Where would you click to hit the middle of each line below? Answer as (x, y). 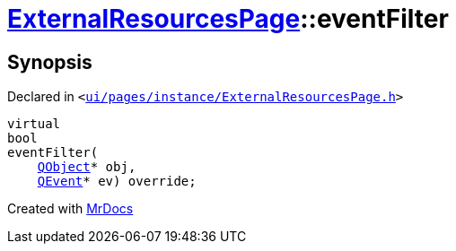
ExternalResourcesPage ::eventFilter (228, 19)
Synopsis (50, 62)
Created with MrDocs (70, 209)
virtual (34, 124)
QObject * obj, (87, 167)
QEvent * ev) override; (117, 182)
